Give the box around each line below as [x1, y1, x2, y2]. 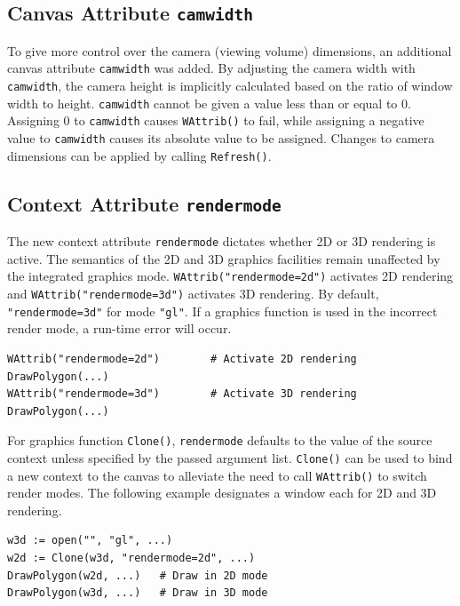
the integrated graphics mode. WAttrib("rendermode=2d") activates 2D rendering [7, 267, 454, 285]
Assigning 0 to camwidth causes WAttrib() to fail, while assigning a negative [7, 111, 424, 130]
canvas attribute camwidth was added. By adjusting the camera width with [7, 59, 416, 77]
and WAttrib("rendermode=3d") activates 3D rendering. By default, [7, 284, 379, 302]
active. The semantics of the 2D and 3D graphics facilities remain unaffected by [7, 249, 440, 267]
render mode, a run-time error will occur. [7, 319, 232, 338]
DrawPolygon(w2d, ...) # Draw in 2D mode [7, 569, 268, 582]
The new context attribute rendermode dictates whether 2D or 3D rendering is [7, 232, 436, 251]
